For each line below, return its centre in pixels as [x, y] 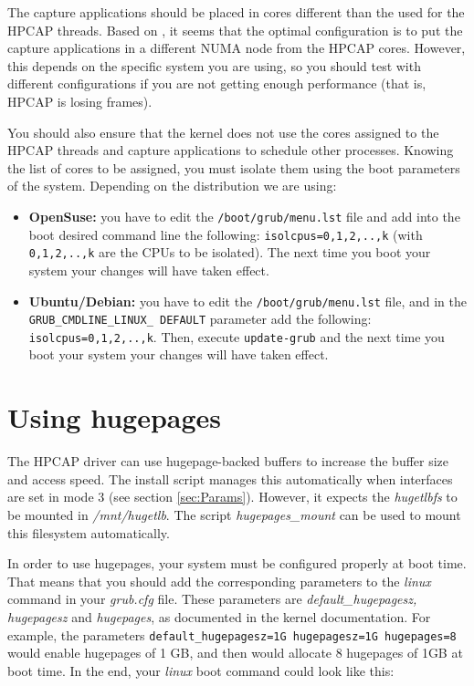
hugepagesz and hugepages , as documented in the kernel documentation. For [219, 616]
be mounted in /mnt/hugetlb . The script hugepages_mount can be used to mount [234, 514]
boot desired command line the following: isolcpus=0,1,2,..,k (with [226, 234]
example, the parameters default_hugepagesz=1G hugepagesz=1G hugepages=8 [232, 634]
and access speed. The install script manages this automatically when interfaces [230, 478]
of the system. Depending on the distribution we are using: [172, 186]
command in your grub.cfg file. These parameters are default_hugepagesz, [212, 599]
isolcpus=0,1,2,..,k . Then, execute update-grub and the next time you [237, 336]
